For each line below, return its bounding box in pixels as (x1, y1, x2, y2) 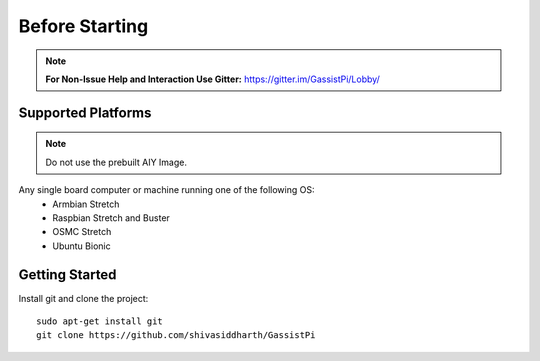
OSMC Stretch (52, 226, 112, 238)
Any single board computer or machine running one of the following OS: (18, 184, 315, 196)
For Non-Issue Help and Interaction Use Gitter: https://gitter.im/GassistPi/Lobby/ (45, 73, 380, 85)
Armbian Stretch (52, 198, 120, 210)
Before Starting (18, 15, 149, 37)
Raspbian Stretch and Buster (52, 211, 170, 224)
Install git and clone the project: (18, 292, 149, 304)
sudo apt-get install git (36, 315, 164, 327)
